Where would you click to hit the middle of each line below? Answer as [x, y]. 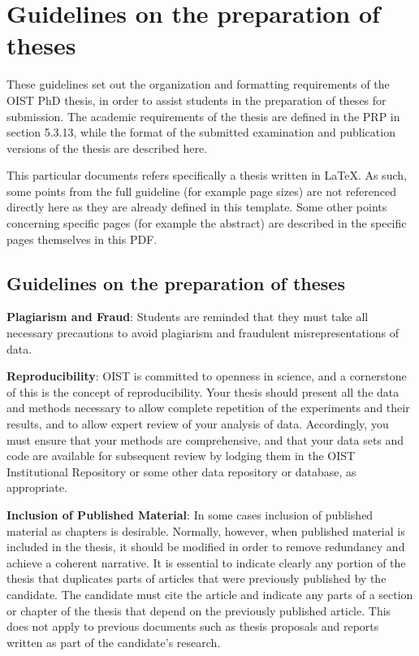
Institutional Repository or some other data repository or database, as [181, 471]
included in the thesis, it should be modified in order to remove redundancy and [206, 547]
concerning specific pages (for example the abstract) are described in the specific [207, 223]
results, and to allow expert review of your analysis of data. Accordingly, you [198, 424]
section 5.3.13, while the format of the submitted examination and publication [201, 132]
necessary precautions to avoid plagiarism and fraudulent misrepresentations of [203, 333]
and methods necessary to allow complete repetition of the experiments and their [208, 408]
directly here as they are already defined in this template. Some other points [197, 207]
